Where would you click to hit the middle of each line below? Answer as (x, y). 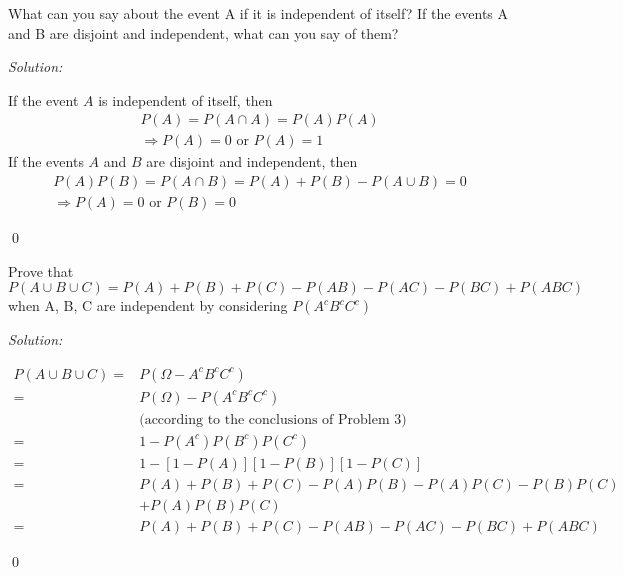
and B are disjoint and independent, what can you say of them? (203, 32)
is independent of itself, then (185, 99)
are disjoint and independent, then (252, 161)
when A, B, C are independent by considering (148, 305)
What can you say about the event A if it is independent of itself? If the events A (258, 13)
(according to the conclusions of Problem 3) (273, 419)
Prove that (41, 270)
